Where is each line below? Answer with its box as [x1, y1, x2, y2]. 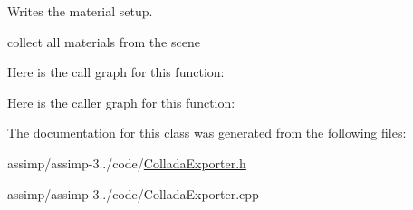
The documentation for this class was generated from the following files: [7, 123, 407, 142]
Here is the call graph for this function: [7, 62, 225, 81]
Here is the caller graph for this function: [7, 92, 235, 111]
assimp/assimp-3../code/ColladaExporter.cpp [7, 184, 259, 203]
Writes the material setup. [7, 2, 153, 20]
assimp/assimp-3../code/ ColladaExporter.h [7, 153, 246, 172]
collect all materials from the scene [7, 32, 200, 51]
